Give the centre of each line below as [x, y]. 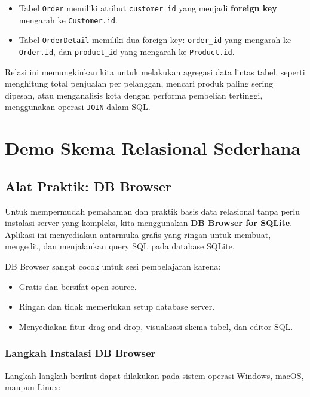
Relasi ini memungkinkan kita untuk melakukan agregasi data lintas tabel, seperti [155, 71]
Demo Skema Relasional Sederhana [153, 148]
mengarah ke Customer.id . [68, 19]
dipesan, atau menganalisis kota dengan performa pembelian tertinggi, [134, 95]
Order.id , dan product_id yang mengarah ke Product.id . [127, 51]
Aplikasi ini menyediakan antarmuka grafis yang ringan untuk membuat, [138, 234]
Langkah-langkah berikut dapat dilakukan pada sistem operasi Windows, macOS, [154, 375]
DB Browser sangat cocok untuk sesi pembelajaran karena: [113, 266]
